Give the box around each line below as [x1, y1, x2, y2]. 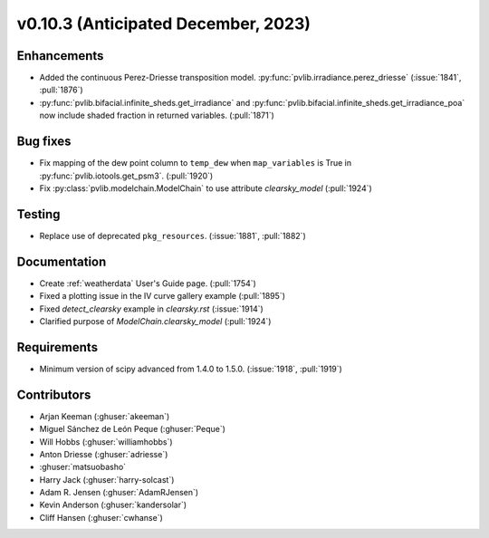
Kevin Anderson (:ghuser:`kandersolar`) [39, 499, 187, 511]
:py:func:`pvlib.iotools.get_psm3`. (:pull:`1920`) [39, 170, 214, 181]
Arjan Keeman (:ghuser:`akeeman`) [39, 410, 170, 421]
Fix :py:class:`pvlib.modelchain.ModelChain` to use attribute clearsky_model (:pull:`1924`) [39, 182, 373, 194]
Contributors [16, 387, 91, 402]
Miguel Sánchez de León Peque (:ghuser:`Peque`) [39, 424, 226, 435]
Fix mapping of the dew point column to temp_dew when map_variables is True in [39, 158, 352, 168]
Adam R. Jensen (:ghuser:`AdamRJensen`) [39, 487, 199, 498]
